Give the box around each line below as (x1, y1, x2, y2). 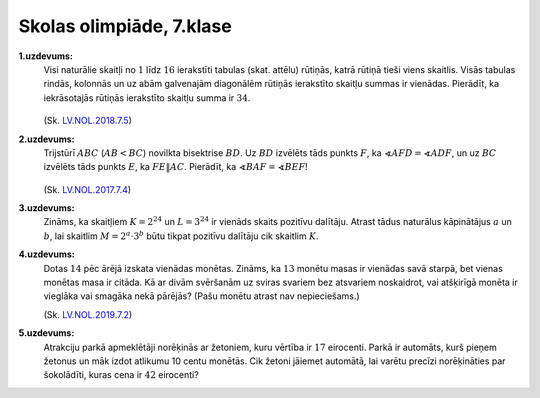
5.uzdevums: (18, 327, 75, 339)
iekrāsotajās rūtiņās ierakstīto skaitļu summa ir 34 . (43, 91, 251, 104)
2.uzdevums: (18, 133, 75, 145)
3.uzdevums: (18, 202, 75, 214)
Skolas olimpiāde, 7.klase (18, 15, 232, 37)
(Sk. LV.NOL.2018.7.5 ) (43, 115, 132, 127)
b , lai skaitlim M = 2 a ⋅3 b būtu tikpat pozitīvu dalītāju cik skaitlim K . (43, 229, 319, 242)
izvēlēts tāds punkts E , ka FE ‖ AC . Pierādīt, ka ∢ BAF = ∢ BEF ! (43, 161, 309, 173)
